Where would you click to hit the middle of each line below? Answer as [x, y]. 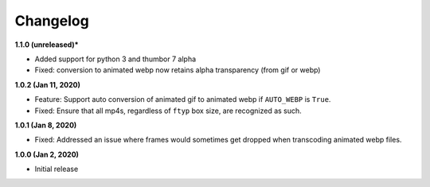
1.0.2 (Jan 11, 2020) [48, 84]
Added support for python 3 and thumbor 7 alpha [115, 59]
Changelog [52, 21]
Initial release [57, 169]
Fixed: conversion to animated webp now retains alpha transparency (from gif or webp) [178, 70]
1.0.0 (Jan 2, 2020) [47, 154]
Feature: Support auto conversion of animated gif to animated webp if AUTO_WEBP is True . [183, 99]
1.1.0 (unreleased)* [47, 45]
